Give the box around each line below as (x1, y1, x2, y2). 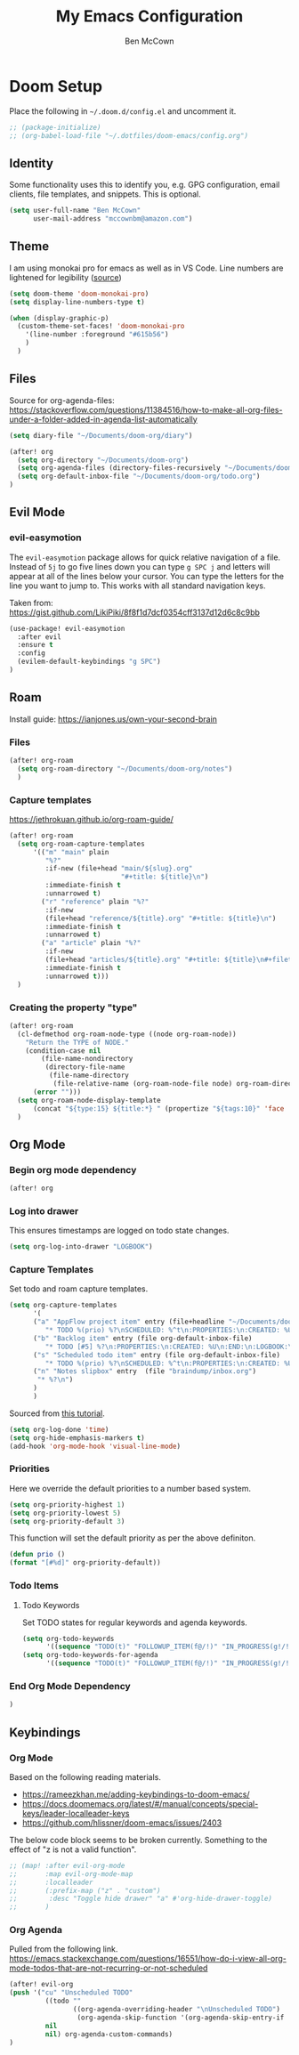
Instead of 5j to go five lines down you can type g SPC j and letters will (9, 561, 271, 571)
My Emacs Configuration (55, 6, 244, 27)
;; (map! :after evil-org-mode (9, 1861, 125, 1870)
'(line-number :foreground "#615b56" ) (25, 330, 169, 339)
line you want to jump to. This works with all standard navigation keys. (9, 580, 266, 591)
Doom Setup (9, 76, 103, 96)
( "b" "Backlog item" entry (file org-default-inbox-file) (32, 1333, 253, 1343)
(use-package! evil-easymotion (9, 624, 125, 633)
